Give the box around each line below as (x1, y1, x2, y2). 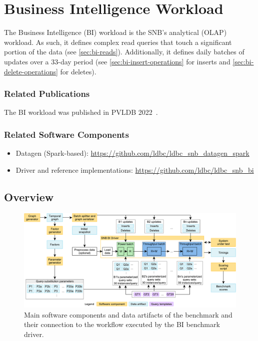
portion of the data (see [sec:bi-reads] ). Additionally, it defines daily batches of (4, 46, 244, 57)
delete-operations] (4, 66, 58, 76)
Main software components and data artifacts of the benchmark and (24, 309, 232, 320)
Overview (4, 189, 54, 204)
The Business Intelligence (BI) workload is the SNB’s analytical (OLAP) (4, 27, 227, 37)
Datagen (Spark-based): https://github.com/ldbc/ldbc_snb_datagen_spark (15, 148, 249, 158)
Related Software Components (4, 128, 129, 140)
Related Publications (4, 87, 90, 100)
